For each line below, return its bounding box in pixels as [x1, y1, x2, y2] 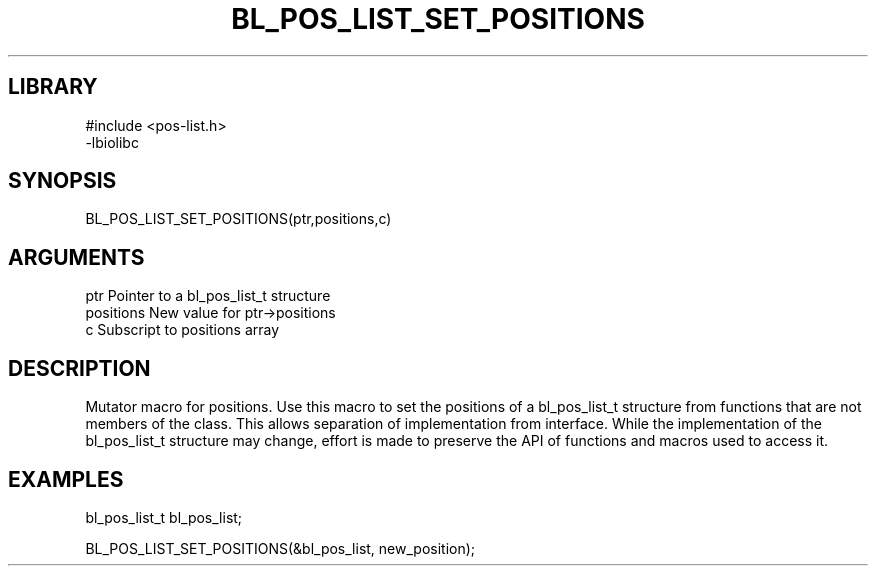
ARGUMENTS [8, 244, 145, 270]
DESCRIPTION [8, 355, 151, 381]
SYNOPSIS [8, 168, 117, 194]
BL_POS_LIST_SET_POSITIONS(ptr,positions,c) [85, 210, 392, 228]
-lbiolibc [85, 133, 139, 151]
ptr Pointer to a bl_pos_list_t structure [85, 287, 331, 305]
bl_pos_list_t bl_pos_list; [85, 508, 243, 526]
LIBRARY [8, 74, 98, 100]
